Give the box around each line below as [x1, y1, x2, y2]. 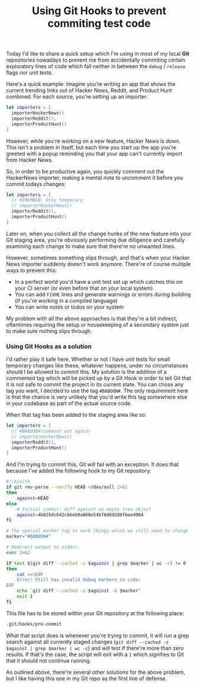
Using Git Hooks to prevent [32, 4, 166, 18]
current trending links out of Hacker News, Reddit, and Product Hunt [6, 87, 172, 94]
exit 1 [17, 594, 33, 600]
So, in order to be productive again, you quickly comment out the [6, 168, 164, 175]
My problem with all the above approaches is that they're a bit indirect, [6, 315, 178, 322]
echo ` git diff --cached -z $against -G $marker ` [17, 588, 142, 594]
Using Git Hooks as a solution [6, 342, 92, 350]
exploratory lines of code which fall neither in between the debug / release [6, 63, 186, 70]
